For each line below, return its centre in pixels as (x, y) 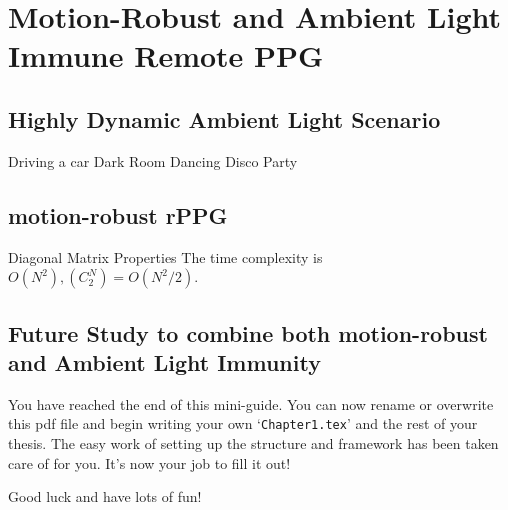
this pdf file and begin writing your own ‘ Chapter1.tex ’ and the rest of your (243, 423)
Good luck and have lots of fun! (105, 496)
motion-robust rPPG (118, 214)
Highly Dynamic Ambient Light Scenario (224, 118)
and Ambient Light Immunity (164, 361)
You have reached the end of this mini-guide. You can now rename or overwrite (251, 403)
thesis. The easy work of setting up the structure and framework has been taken (253, 443)
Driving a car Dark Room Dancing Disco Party (153, 160)
